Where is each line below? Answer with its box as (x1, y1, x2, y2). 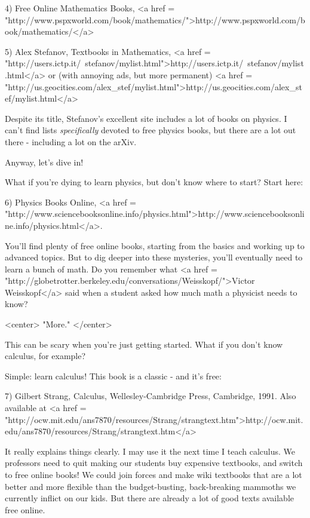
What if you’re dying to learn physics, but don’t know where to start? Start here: (5, 176, 303, 188)
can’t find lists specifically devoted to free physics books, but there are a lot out (5, 124, 296, 136)
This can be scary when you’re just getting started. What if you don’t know (5, 338, 283, 350)
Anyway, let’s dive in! (5, 155, 84, 168)
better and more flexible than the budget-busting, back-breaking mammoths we (5, 480, 296, 492)
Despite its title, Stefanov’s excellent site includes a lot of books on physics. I (5, 112, 287, 124)
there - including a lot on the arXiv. (5, 135, 137, 148)
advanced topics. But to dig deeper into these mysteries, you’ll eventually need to (5, 251, 303, 263)
